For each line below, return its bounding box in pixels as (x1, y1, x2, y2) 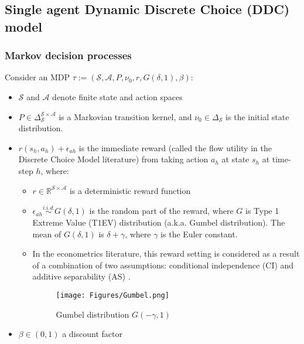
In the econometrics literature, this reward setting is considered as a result (32, 247, 300, 260)
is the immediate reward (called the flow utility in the (78, 141, 272, 154)
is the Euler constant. (160, 227, 238, 240)
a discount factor (62, 328, 122, 340)
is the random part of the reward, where (89, 205, 234, 217)
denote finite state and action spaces (52, 90, 183, 103)
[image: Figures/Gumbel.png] (56, 291, 169, 299)
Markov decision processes (5, 48, 132, 63)
